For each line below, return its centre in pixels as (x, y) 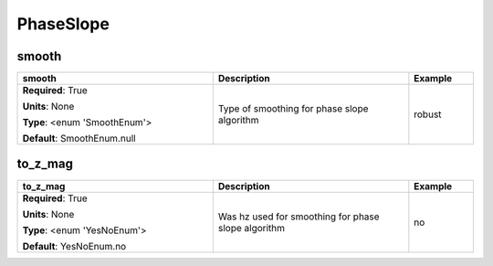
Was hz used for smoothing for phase (299, 217)
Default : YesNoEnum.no (74, 246)
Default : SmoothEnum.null (79, 139)
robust (428, 114)
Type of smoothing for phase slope (293, 109)
